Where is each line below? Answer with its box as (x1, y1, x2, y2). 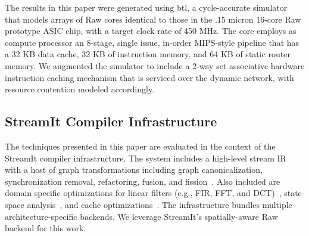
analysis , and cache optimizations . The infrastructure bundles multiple (27, 198, 292, 210)
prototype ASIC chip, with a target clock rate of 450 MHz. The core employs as (5, 24, 296, 37)
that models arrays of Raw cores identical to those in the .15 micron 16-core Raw (5, 13, 301, 25)
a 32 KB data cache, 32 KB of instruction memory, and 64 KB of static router (5, 48, 291, 60)
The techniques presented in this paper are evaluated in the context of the (5, 139, 276, 152)
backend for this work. (5, 222, 86, 234)
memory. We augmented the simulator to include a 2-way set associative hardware (5, 59, 305, 72)
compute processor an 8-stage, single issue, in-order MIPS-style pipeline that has (5, 36, 299, 48)
